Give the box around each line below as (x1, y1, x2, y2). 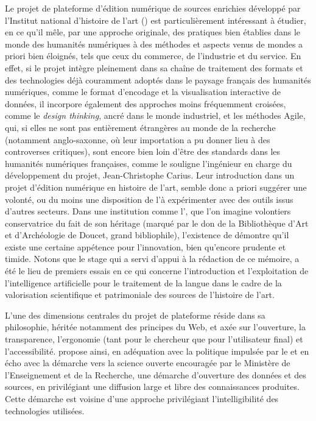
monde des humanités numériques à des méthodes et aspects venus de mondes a (5, 37, 303, 50)
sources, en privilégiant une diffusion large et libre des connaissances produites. (5, 380, 300, 393)
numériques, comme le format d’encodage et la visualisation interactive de (5, 85, 281, 98)
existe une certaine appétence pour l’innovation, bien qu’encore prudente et (5, 240, 286, 253)
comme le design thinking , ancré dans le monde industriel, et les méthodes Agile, (5, 109, 306, 122)
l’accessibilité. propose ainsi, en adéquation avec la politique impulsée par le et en (5, 344, 309, 357)
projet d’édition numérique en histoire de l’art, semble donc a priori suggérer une (5, 180, 307, 193)
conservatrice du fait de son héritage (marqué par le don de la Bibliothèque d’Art (5, 216, 309, 229)
